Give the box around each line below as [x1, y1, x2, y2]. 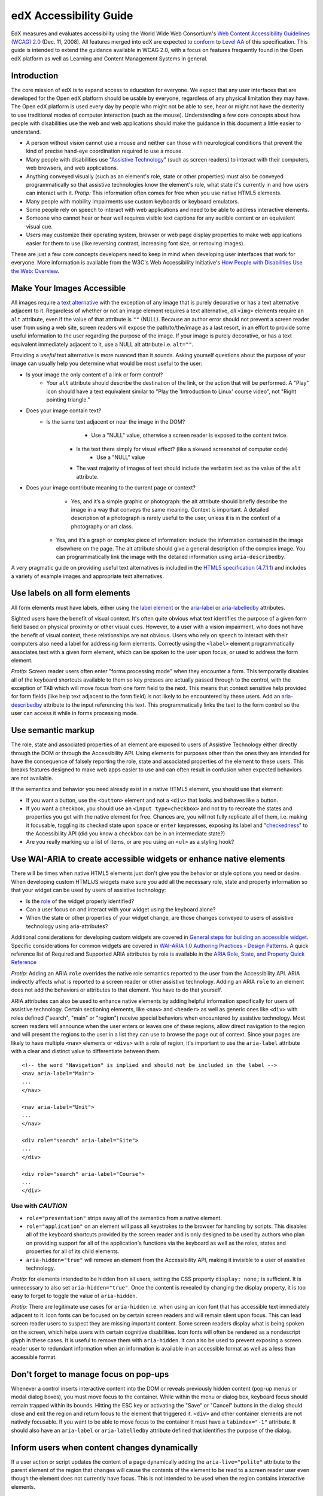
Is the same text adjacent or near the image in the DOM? [46, 418, 185, 425]
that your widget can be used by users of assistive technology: [11, 886, 166, 894]
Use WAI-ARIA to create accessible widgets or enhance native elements [11, 854, 285, 864]
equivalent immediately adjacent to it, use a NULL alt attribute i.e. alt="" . [11, 340, 194, 348]
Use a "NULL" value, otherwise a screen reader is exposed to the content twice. [91, 431, 288, 439]
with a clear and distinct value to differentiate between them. [11, 1048, 161, 1055]
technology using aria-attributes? [26, 922, 108, 930]
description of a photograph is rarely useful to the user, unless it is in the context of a [71, 515, 281, 522]
